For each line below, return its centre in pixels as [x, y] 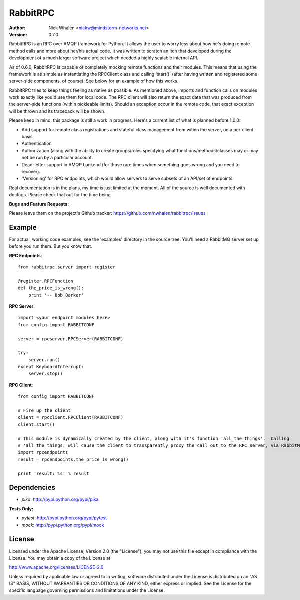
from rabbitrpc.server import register [67, 267]
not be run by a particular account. [57, 158]
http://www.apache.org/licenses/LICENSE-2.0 [56, 567]
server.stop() [46, 374]
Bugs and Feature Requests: [39, 204]
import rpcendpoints [43, 453]
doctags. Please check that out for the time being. [61, 195]
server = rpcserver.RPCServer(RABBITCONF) [71, 339]
